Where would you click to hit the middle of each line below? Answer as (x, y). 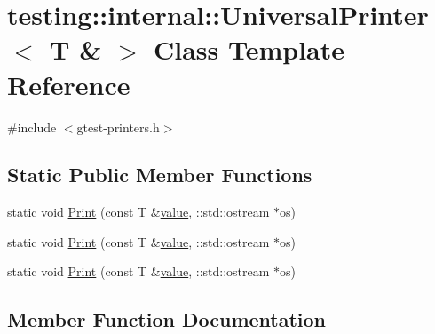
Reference (69, 84)
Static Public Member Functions (160, 175)
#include (32, 127)
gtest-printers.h (118, 127)
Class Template (249, 49)
